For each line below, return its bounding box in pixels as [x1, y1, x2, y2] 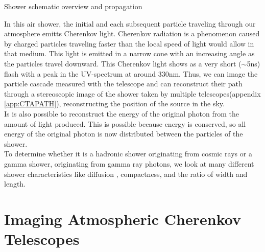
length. [4, 178, 26, 189]
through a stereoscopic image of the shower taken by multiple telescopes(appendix [4, 88, 261, 99]
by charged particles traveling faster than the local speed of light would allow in [4, 38, 254, 49]
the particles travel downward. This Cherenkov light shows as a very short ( [4, 58, 242, 68]
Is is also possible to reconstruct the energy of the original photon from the [4, 108, 239, 119]
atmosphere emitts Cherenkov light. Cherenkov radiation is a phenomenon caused [4, 28, 260, 39]
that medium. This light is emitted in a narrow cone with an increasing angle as [4, 48, 255, 59]
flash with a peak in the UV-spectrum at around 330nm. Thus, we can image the [4, 68, 258, 79]
